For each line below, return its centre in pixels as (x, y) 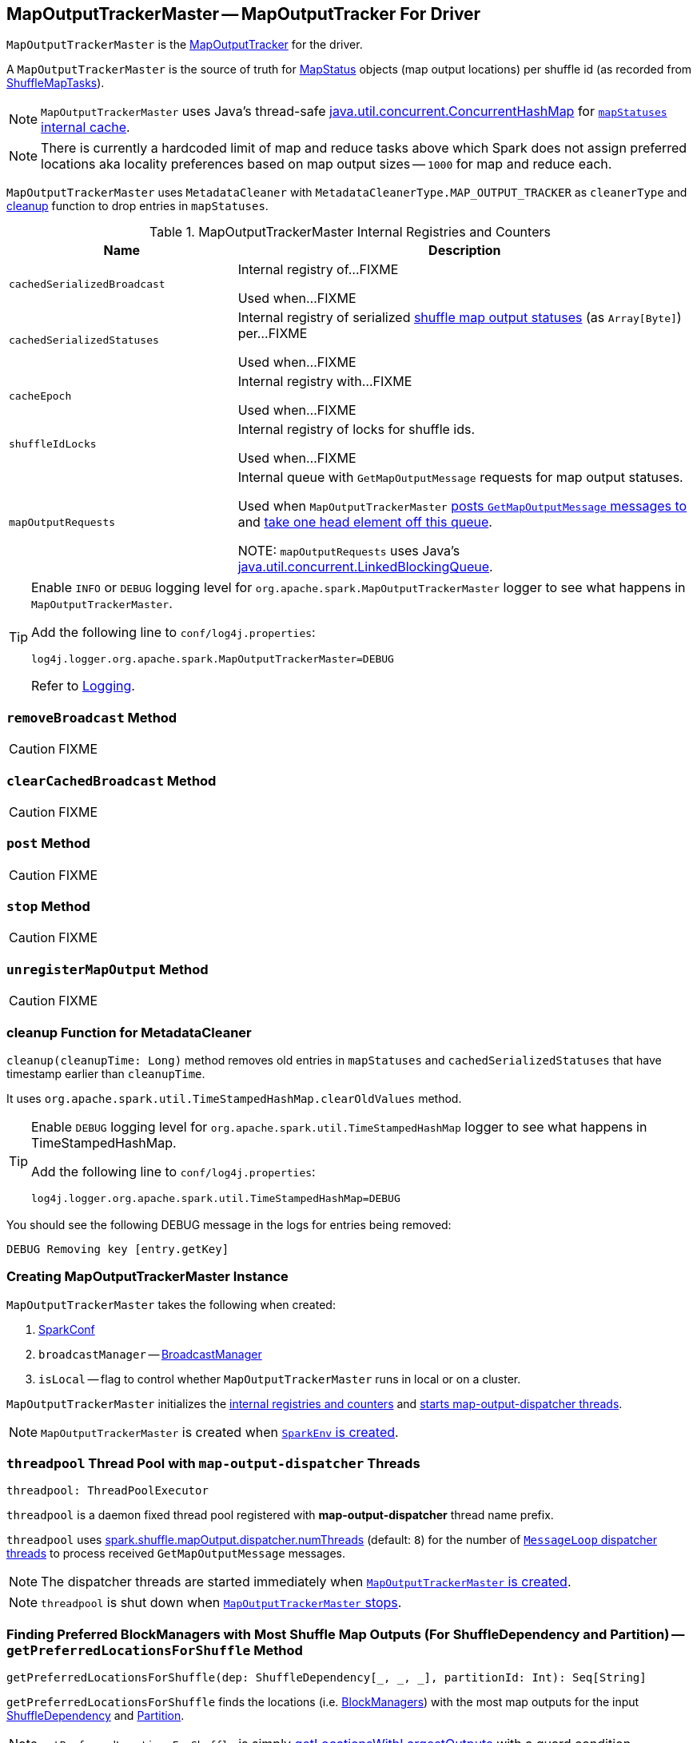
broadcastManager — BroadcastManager (150, 1354)
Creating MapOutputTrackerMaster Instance (147, 1277)
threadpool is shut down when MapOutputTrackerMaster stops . (221, 1603)
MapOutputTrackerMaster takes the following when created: (171, 1304)
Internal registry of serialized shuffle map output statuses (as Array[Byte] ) (460, 318)
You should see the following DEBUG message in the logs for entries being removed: (229, 1224)
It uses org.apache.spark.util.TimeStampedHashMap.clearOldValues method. (234, 1098)
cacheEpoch (40, 396)
